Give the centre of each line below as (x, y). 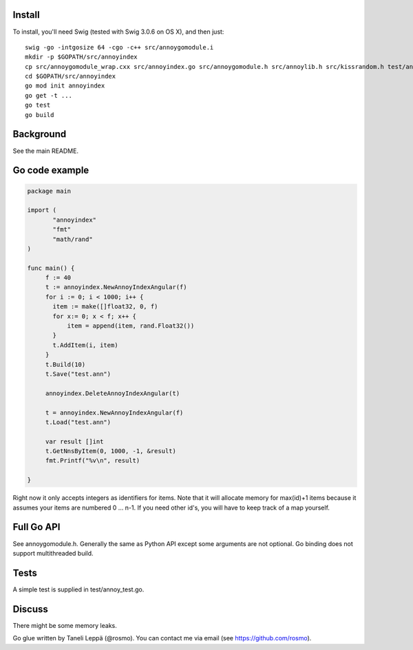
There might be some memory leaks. (65, 625)
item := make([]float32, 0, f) (105, 307)
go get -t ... (49, 95)
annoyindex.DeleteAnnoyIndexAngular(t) (113, 393)
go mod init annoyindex (65, 86)
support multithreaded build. (53, 553)
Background (40, 134)
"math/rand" (73, 239)
